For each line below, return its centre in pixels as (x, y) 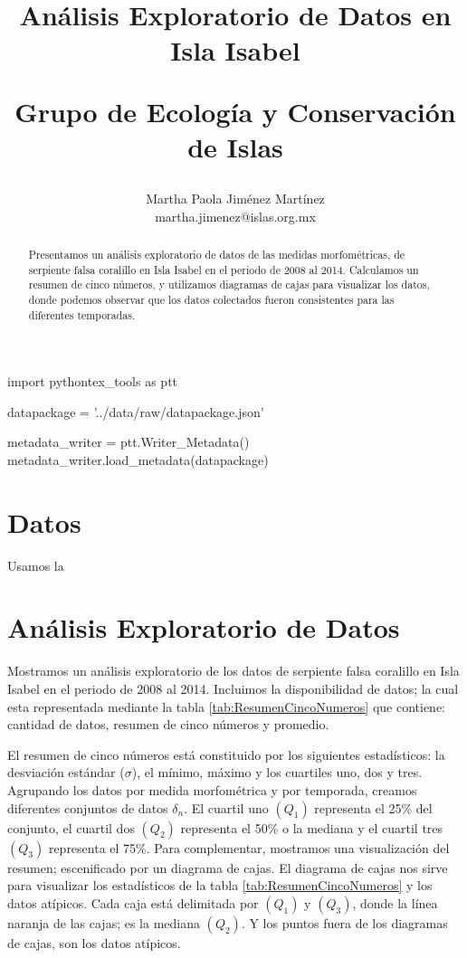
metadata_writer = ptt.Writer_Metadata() (129, 442)
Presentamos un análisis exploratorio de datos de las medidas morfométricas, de (217, 254)
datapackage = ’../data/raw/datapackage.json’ (136, 411)
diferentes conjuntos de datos (88, 807)
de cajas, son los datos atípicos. (94, 942)
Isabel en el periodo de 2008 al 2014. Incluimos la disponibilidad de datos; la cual (233, 689)
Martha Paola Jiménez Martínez (235, 198)
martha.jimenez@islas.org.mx (235, 216)
